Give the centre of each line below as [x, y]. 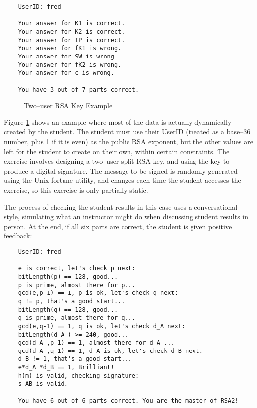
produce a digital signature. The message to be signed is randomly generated [121, 170]
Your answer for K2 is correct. [71, 31]
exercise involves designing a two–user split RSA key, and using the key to [117, 161]
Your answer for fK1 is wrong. [70, 48]
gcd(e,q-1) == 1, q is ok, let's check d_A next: [102, 326]
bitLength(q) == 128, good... [68, 310]
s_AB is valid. [43, 384]
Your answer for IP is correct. [71, 40]
